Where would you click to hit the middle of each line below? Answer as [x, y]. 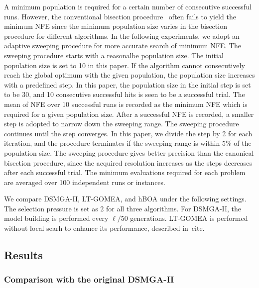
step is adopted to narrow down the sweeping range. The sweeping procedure [122, 124]
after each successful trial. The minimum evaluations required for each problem [125, 172]
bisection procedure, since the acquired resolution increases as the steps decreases [128, 162]
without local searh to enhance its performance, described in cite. [104, 228]
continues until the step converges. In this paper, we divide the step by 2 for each [128, 133]
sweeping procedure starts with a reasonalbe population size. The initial [114, 55]
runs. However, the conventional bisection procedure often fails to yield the [120, 16]
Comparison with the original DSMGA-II [89, 279]
